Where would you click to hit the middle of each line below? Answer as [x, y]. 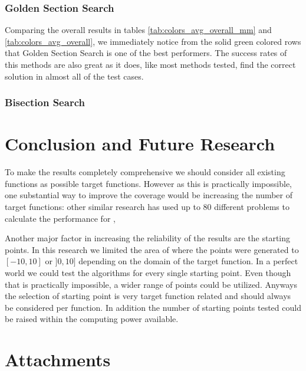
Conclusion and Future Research [140, 144]
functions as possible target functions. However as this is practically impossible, [148, 183]
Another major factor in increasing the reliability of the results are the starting [148, 238]
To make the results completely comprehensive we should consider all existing [145, 172]
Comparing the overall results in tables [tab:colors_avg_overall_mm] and [138, 30]
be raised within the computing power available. [92, 319]
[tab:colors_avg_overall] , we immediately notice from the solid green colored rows [153, 41]
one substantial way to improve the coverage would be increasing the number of [149, 195]
